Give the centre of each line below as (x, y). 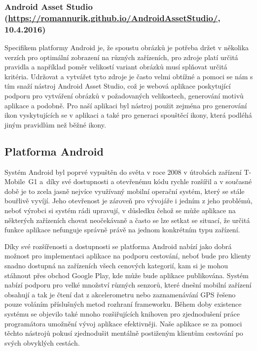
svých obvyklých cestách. (42, 342)
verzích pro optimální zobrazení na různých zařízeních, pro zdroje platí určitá (121, 57)
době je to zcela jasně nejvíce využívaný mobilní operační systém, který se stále (125, 191)
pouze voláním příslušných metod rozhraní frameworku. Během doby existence (123, 304)
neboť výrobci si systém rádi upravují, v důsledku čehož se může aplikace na (120, 210)
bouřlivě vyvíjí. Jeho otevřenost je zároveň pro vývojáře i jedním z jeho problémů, (128, 201)
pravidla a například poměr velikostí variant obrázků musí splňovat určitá (116, 67)
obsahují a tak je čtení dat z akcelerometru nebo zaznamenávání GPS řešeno (120, 294)
